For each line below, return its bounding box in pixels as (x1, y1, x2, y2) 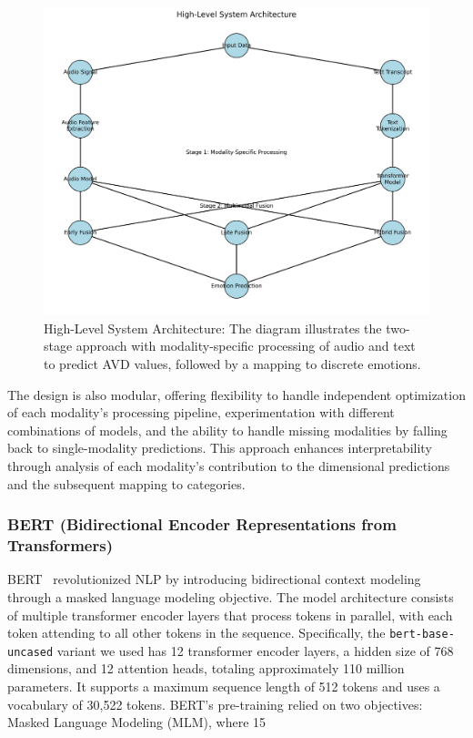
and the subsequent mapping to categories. (7, 474, 246, 493)
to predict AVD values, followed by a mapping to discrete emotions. (44, 354, 421, 374)
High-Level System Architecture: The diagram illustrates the (44, 318, 382, 337)
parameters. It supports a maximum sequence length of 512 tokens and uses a (7, 677, 440, 696)
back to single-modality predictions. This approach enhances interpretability (7, 438, 432, 457)
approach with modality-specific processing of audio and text (75, 336, 416, 355)
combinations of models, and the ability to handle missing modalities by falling (7, 420, 448, 439)
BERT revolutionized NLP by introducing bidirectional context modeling (7, 569, 421, 589)
